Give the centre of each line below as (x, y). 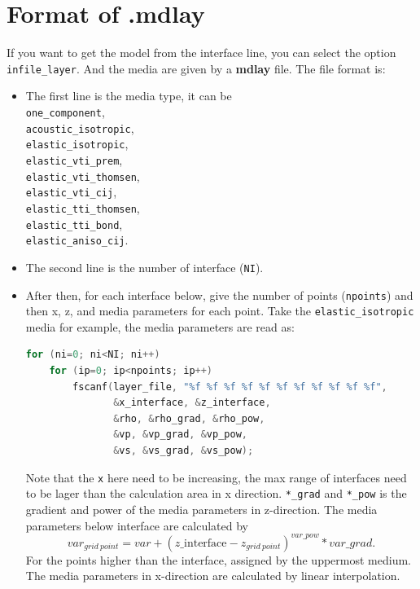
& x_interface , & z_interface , (192, 403)
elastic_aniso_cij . (77, 240)
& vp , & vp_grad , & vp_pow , (180, 435)
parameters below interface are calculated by (137, 525)
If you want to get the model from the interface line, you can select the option (201, 53)
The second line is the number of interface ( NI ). (144, 267)
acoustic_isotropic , (80, 127)
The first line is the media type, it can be (129, 96)
